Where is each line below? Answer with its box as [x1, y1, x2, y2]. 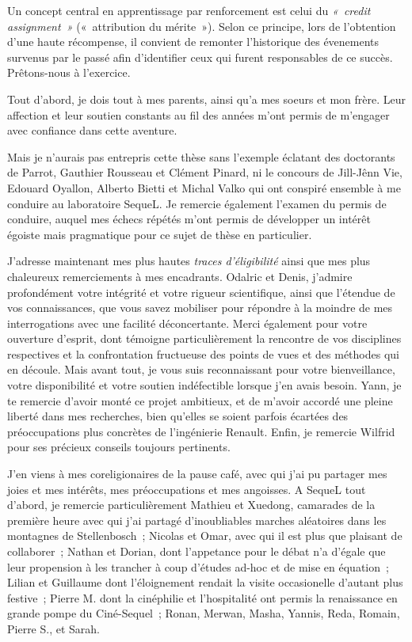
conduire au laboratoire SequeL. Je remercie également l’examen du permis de [7, 195, 387, 211]
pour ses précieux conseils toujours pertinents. [7, 439, 231, 455]
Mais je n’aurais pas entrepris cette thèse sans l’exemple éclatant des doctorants [7, 148, 395, 165]
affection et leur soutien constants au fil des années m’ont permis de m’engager [7, 106, 390, 123]
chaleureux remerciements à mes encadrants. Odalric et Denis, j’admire [7, 268, 353, 284]
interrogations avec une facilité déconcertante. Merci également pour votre [7, 314, 368, 331]
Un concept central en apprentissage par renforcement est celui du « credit [7, 2, 371, 18]
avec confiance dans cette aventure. [7, 122, 177, 139]
